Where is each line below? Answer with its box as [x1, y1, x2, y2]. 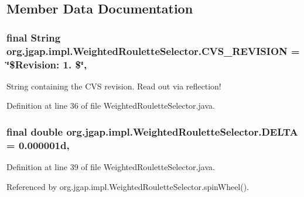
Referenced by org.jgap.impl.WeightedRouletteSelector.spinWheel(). [6, 180, 250, 192]
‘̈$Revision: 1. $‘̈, [6, 57, 87, 71]
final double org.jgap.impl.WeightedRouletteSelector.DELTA [6, 124, 298, 139]
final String [6, 30, 61, 44]
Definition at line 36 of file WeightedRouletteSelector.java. [6, 99, 215, 112]
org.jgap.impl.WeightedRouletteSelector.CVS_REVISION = [6, 43, 300, 58]
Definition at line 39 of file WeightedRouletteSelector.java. [6, 161, 215, 173]
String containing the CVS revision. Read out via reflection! [6, 80, 221, 92]
